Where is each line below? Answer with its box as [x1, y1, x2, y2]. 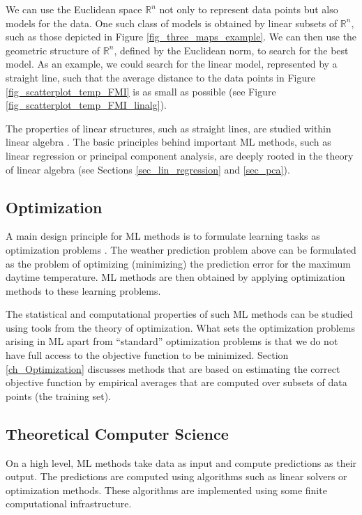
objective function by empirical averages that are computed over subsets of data [6, 375, 347, 390]
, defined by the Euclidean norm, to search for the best [114, 43, 349, 57]
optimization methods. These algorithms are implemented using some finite [6, 482, 327, 497]
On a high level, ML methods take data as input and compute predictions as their [6, 455, 357, 470]
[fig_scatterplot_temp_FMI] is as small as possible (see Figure [6, 84, 276, 98]
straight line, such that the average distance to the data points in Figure [6, 70, 315, 84]
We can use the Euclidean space [6, 2, 142, 16]
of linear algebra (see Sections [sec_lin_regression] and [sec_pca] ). [6, 162, 290, 176]
